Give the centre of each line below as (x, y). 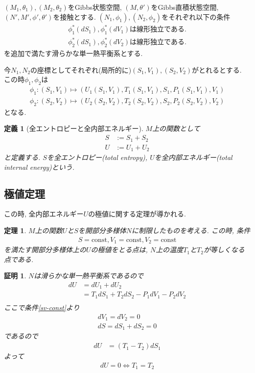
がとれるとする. (217, 69)
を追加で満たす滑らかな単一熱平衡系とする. (73, 53)
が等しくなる (224, 250)
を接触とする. (74, 16)
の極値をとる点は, (119, 250)
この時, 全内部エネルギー (44, 214)
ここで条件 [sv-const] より (42, 307)
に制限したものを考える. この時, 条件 (191, 230)
